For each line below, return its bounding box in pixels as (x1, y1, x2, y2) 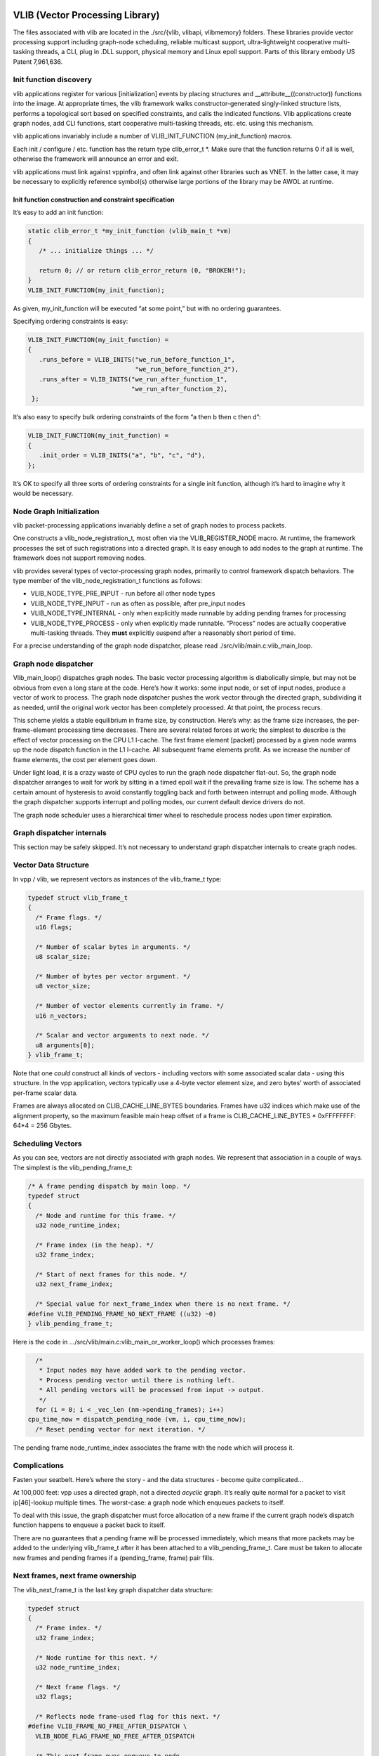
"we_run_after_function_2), (131, 385, 228, 393)
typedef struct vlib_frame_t (27, 893, 128, 902)
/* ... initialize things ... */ (39, 247, 154, 255)
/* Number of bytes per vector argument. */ (35, 972, 191, 980)
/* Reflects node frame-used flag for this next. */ (35, 1712, 220, 1720)
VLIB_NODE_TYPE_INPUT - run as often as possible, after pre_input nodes (30, 599, 246, 608)
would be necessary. (13, 489, 74, 497)
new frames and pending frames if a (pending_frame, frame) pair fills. (13, 1553, 215, 1562)
